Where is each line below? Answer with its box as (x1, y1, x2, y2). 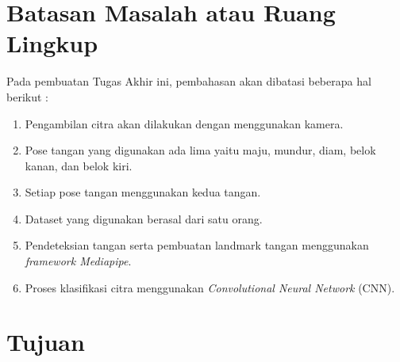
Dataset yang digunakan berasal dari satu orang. (25, 210, 263, 227)
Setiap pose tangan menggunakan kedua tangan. (25, 184, 261, 200)
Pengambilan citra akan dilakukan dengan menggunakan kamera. (25, 115, 344, 131)
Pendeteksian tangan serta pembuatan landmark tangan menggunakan (25, 237, 369, 253)
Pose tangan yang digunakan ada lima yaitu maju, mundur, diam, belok (25, 142, 376, 158)
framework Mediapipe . (25, 253, 132, 269)
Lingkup (6, 27, 98, 59)
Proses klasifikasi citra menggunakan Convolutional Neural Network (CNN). (25, 279, 395, 295)
